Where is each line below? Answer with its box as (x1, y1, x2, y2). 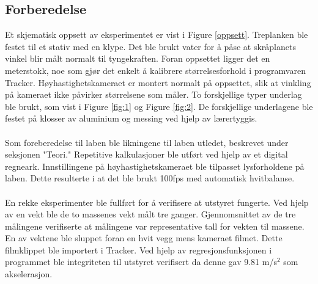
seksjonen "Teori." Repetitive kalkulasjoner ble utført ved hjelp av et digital (5, 148, 288, 161)
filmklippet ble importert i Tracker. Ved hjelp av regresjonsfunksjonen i (5, 243, 272, 256)
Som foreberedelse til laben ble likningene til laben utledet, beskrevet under (5, 136, 289, 148)
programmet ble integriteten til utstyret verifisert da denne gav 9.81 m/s (5, 255, 277, 268)
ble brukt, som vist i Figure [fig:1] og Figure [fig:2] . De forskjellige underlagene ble (5, 100, 313, 112)
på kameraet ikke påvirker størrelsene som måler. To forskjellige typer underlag (5, 88, 302, 101)
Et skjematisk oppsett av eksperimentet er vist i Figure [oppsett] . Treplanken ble (5, 28, 308, 41)
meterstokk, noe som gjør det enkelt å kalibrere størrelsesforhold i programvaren (5, 64, 306, 76)
